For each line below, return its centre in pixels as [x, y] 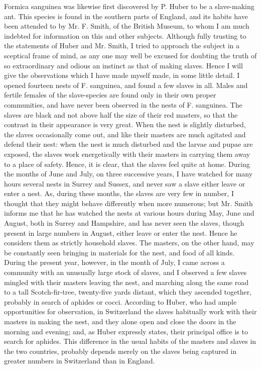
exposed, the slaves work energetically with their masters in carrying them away [127, 154]
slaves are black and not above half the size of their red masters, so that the [121, 114]
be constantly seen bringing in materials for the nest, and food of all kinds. [119, 252]
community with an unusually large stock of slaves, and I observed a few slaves [125, 272]
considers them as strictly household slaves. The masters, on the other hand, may [129, 243]
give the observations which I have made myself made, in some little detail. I [122, 75]
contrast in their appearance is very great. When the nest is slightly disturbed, [125, 124]
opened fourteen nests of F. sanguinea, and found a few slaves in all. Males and [126, 85]
